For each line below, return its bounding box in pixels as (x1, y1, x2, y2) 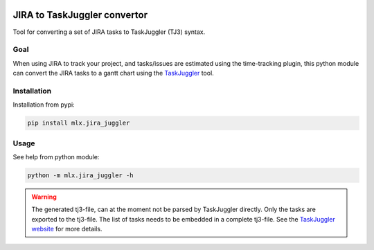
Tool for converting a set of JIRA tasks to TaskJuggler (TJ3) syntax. (12, 28, 206, 36)
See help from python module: (12, 152, 100, 161)
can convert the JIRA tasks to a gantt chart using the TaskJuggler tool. (12, 69, 214, 78)
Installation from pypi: (12, 100, 75, 109)
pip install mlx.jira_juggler (27, 119, 130, 127)
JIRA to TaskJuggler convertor (12, 9, 148, 21)
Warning (31, 193, 57, 201)
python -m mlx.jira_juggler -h (27, 171, 134, 179)
